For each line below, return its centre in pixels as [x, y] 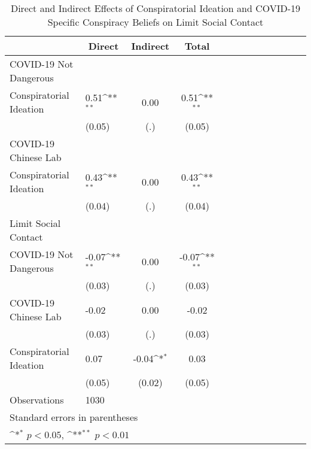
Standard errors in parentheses [74, 417]
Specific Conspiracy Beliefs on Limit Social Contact [155, 22]
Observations [37, 400]
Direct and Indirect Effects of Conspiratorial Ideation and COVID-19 [155, 8]
